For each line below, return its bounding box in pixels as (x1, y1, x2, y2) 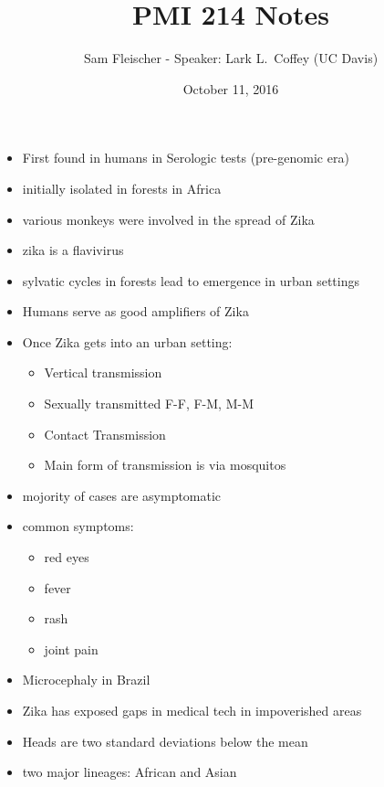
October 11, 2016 (182, 79, 279, 98)
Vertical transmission (44, 363, 162, 382)
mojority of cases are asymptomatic (22, 485, 222, 505)
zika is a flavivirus (22, 240, 124, 260)
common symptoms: (22, 516, 134, 536)
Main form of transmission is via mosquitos (44, 455, 286, 474)
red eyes (44, 548, 89, 567)
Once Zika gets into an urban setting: (22, 332, 233, 351)
